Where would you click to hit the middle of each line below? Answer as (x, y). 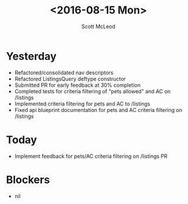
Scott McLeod (98, 26)
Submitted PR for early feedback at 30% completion (77, 85)
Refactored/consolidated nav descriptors (64, 72)
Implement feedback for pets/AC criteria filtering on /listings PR (91, 156)
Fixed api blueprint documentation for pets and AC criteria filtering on (98, 110)
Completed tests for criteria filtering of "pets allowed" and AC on (93, 91)
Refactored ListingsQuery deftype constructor (70, 79)
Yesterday (31, 56)
